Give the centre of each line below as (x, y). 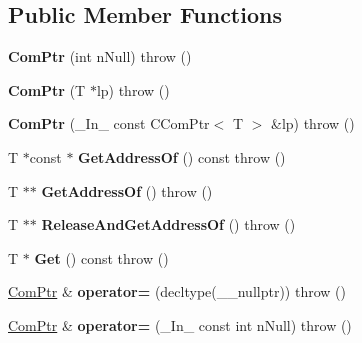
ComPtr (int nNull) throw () (100, 56)
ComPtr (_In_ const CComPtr (109, 123)
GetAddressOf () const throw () (182, 156)
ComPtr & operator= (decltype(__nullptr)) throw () (177, 291)
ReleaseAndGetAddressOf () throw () (168, 224)
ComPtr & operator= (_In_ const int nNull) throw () (180, 324)
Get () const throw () (101, 257)
